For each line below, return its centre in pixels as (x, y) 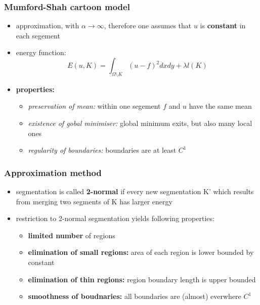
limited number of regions (72, 235)
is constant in (223, 26)
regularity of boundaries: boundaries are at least (102, 150)
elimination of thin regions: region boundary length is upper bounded (142, 279)
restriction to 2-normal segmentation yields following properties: (115, 218)
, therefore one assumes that (148, 26)
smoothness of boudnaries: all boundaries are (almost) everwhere (135, 296)
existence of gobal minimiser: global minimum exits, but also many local (140, 123)
